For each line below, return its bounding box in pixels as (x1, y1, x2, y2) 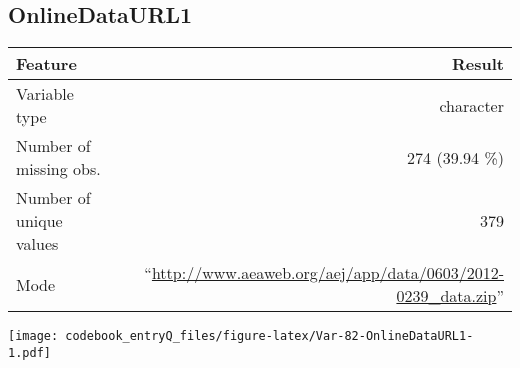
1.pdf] (8, 345, 51, 360)
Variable (16, 82, 74, 106)
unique (16, 209, 63, 233)
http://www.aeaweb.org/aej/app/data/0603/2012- (151, 261, 504, 285)
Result (452, 52, 504, 76)
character (439, 93, 504, 117)
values (16, 232, 59, 256)
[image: (8, 329, 59, 344)
